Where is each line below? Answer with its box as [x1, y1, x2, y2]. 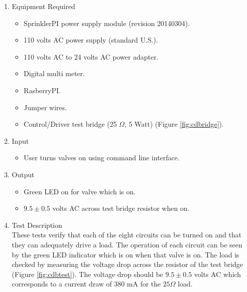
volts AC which [194, 268, 241, 279]
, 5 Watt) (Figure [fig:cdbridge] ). [124, 119, 224, 129]
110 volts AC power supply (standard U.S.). [23, 35, 158, 45]
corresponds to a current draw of [11, 278, 112, 289]
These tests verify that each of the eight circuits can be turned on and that [11, 229, 242, 240]
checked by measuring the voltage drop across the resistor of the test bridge [11, 259, 243, 269]
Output [11, 169, 34, 179]
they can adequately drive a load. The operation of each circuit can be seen [11, 239, 243, 249]
